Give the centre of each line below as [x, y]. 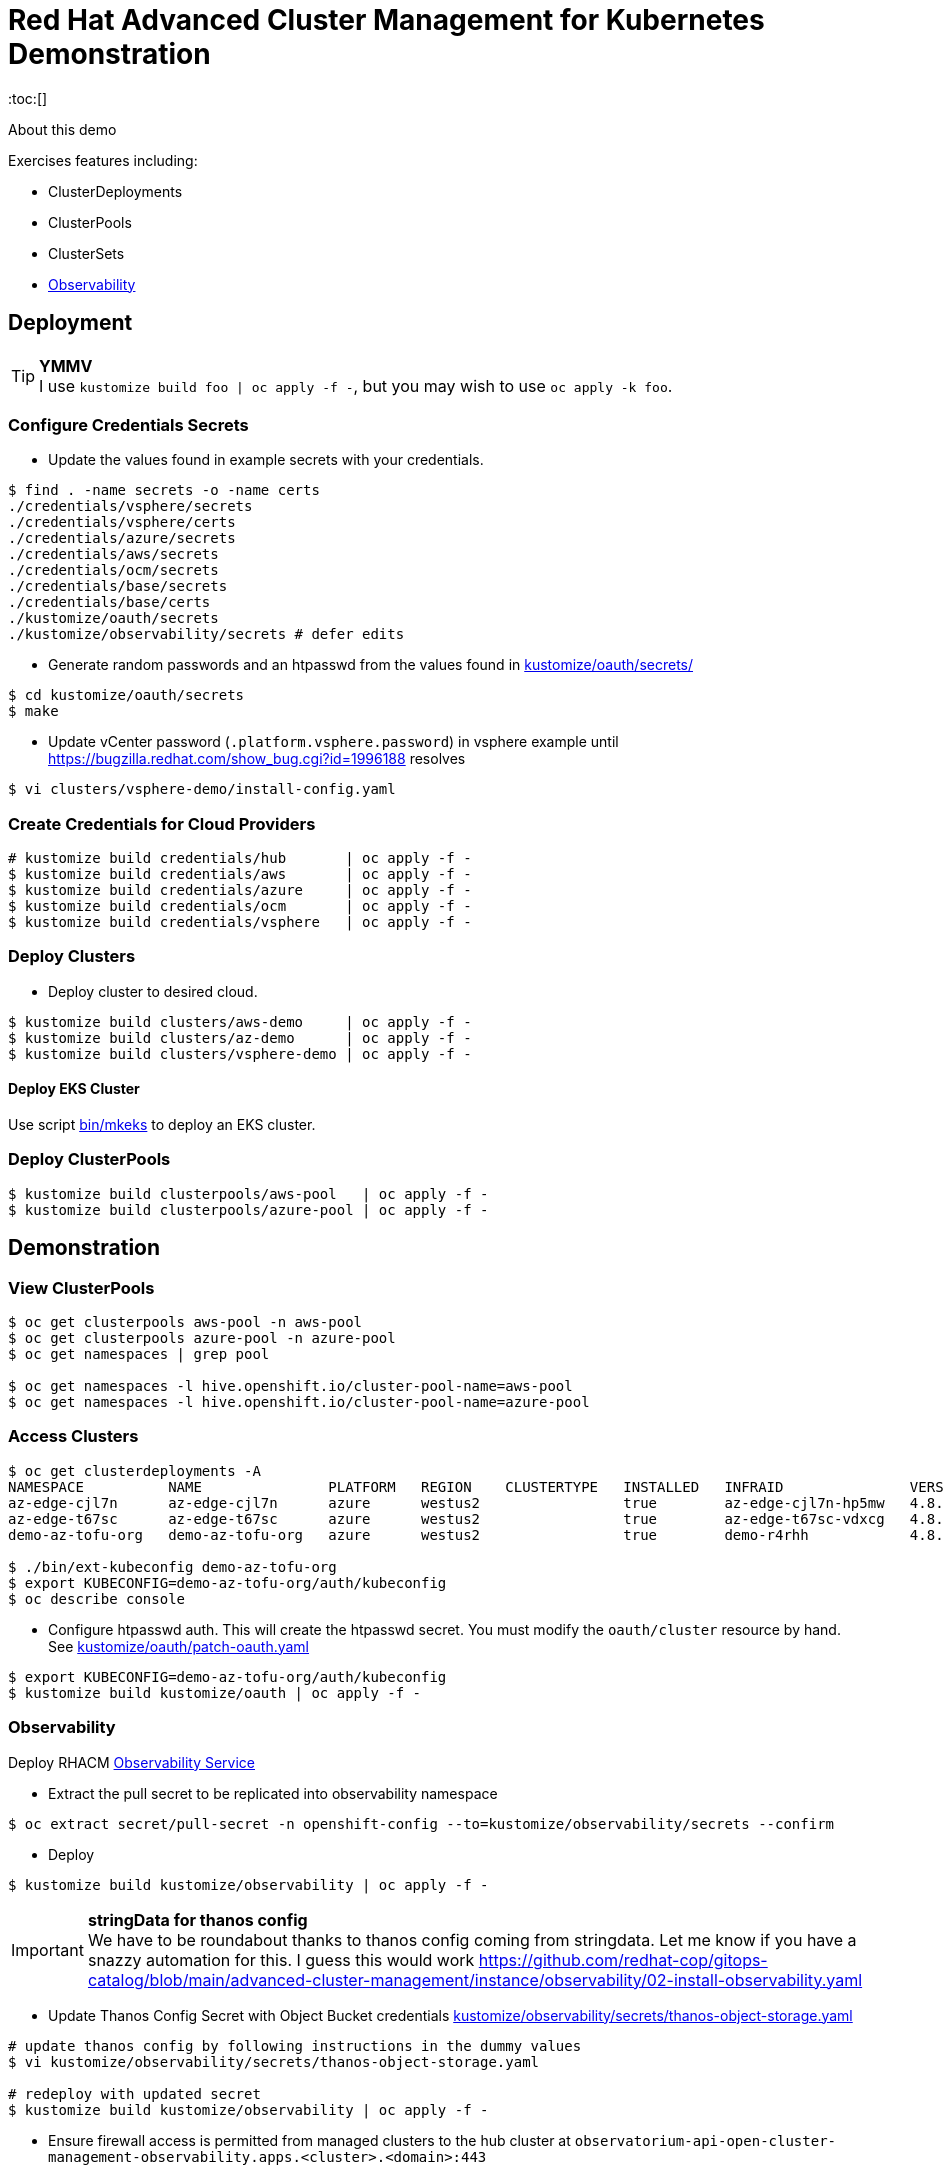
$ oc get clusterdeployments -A [134, 1470]
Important [47, 1949]
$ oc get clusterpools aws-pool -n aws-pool [185, 1322]
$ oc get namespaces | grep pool [139, 1354]
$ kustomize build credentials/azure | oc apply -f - [240, 890]
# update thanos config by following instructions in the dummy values [295, 2045]
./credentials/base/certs [109, 602]
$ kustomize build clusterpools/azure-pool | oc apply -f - [248, 1209]
